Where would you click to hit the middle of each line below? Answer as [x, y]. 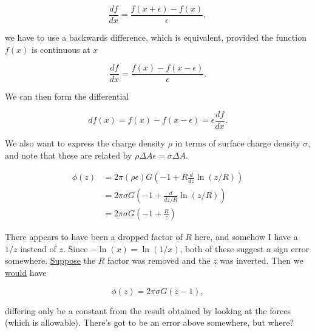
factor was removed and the [159, 260]
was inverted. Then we [262, 260]
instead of [38, 248]
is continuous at [61, 49]
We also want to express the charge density [85, 142]
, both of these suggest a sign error [245, 248]
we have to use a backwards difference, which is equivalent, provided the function [156, 37]
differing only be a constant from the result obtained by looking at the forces [148, 310]
